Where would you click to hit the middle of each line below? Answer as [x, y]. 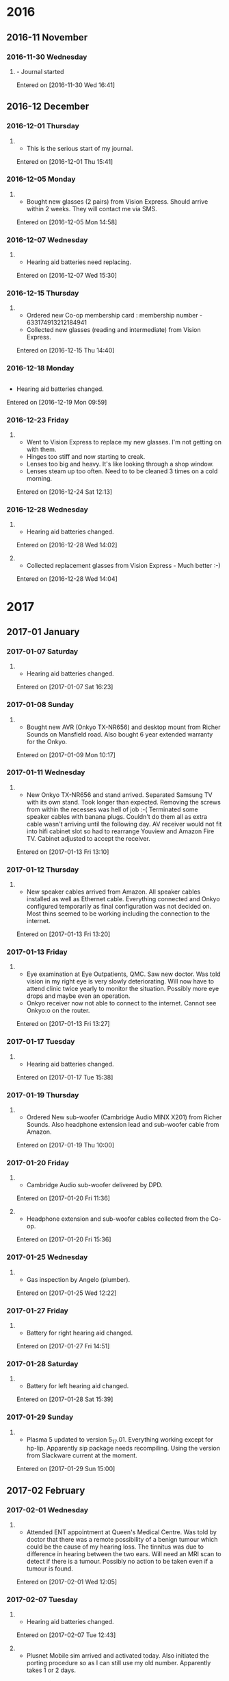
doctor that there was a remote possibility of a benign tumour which [122, 1539]
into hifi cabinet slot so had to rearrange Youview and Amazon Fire [120, 831]
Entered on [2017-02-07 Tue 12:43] [66, 1635]
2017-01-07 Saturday [42, 651]
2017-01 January [43, 632]
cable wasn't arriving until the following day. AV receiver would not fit [124, 824]
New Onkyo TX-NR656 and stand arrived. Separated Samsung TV [119, 795]
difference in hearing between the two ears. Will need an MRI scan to [124, 1553]
